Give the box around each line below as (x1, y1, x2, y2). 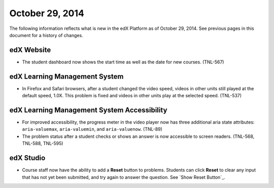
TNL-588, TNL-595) (22, 140, 63, 146)
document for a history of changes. (9, 32, 83, 38)
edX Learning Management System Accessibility (9, 105, 167, 114)
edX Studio (9, 154, 46, 162)
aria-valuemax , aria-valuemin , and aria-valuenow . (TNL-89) (22, 126, 162, 132)
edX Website (9, 46, 51, 54)
